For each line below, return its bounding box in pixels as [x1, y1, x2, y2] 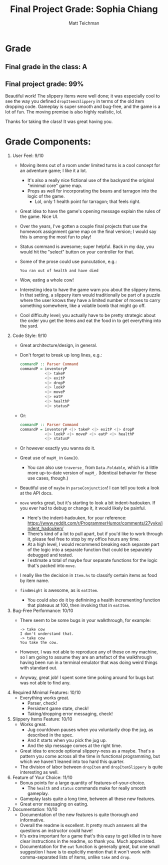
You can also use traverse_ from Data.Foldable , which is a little [27, 464, 158, 470]
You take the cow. [19, 640, 58, 645]
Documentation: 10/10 [12, 806, 57, 812]
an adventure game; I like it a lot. [19, 167, 87, 173]
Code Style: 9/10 [12, 332, 47, 338]
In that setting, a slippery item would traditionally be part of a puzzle [19, 292, 160, 298]
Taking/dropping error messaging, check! [27, 711, 113, 717]
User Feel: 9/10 [12, 152, 44, 158]
